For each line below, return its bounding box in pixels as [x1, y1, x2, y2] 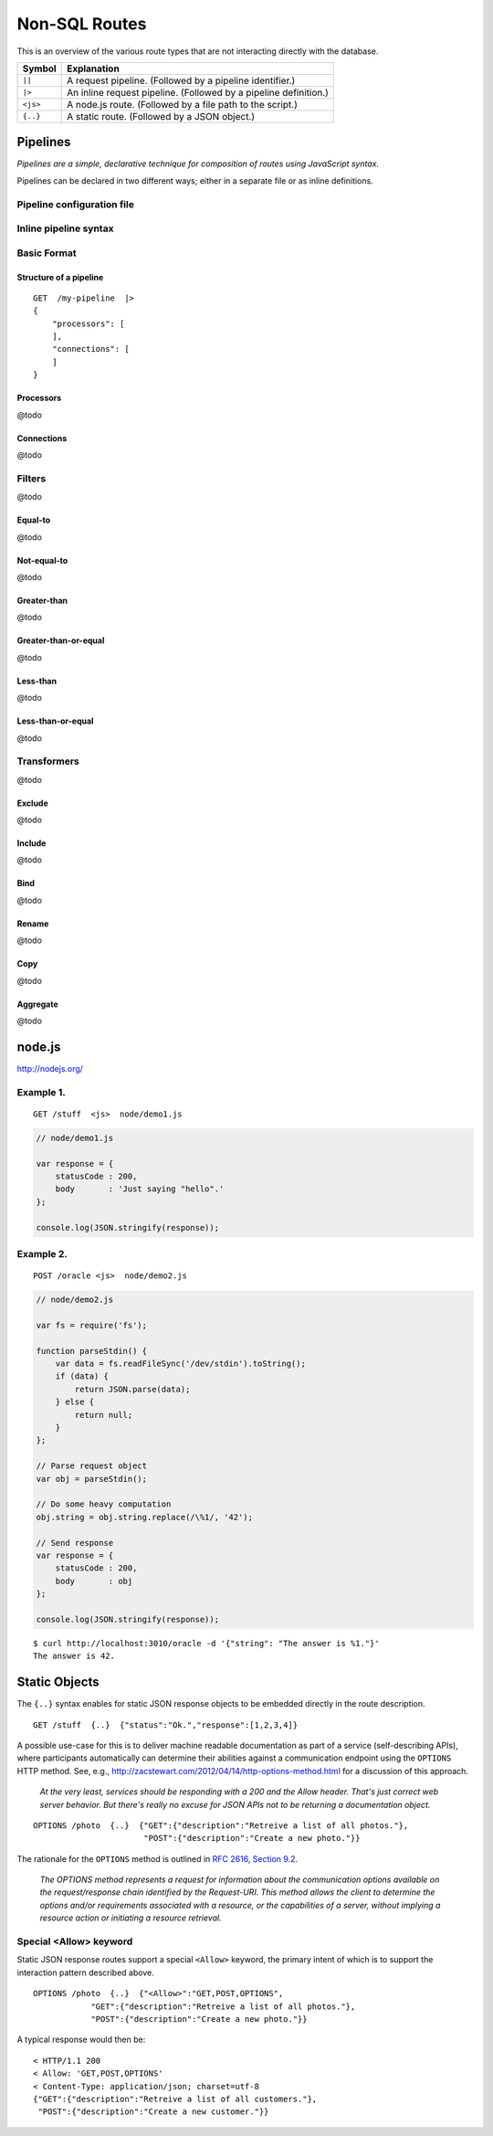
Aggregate [16, 999, 58, 1010]
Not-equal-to [16, 555, 68, 566]
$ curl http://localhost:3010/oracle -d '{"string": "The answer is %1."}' [33, 1638, 380, 1648]
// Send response [36, 1538, 114, 1548]
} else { [55, 1397, 95, 1407]
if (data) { [55, 1371, 110, 1381]
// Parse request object [36, 1461, 148, 1471]
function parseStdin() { [36, 1346, 148, 1356]
